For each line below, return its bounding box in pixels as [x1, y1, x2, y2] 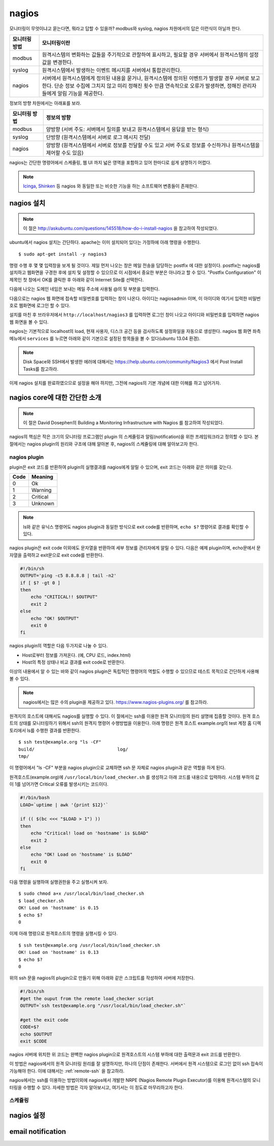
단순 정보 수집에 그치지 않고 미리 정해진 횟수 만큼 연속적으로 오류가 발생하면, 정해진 [54, 82, 241, 89]
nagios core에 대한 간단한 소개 [9, 393, 101, 401]
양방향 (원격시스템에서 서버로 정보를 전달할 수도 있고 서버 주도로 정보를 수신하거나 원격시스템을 [46, 142, 260, 149]
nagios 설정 [9, 1111, 46, 1120]
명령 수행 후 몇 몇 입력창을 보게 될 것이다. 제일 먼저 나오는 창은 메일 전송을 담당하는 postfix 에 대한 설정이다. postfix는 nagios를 [9, 262, 261, 269]
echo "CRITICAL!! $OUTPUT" [30, 594, 98, 600]
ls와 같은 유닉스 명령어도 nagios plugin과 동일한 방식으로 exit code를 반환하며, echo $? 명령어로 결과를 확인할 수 [23, 523, 249, 530]
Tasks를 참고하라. [23, 366, 58, 372]
